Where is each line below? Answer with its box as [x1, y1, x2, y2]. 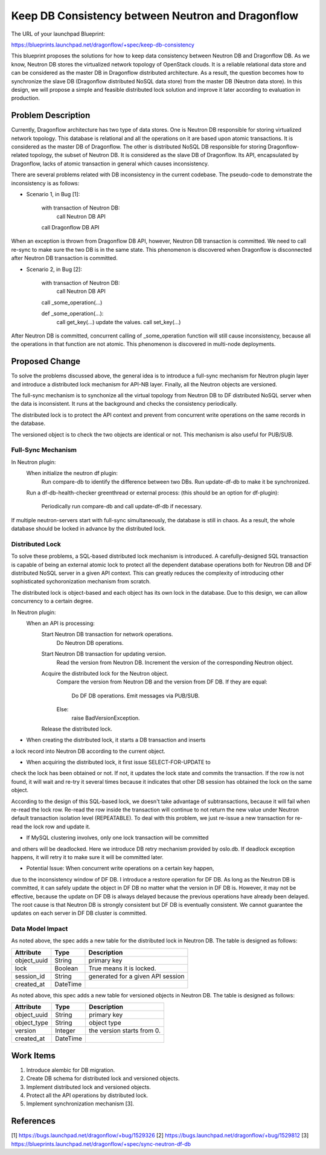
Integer [55, 1026, 75, 1035]
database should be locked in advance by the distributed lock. [11, 525, 166, 533]
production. [11, 94, 40, 102]
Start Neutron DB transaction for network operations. [41, 631, 173, 638]
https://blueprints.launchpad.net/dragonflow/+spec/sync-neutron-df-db [11, 1140, 191, 1147]
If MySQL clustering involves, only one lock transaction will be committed [26, 834, 209, 842]
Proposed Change [11, 356, 81, 366]
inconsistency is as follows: [11, 179, 80, 187]
